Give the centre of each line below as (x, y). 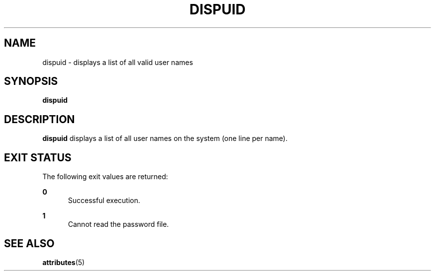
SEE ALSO (29, 243)
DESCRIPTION (39, 119)
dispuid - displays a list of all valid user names (118, 62)
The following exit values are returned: (105, 177)
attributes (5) (64, 262)
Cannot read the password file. (118, 224)
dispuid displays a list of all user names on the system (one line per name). (165, 138)
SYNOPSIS (31, 81)
